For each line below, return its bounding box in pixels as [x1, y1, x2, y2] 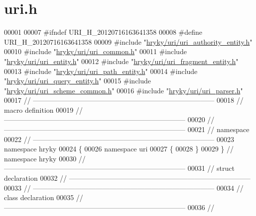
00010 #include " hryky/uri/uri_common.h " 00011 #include [4, 46, 187, 57]
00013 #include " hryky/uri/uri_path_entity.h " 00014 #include [4, 66, 198, 76]
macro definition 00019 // [4, 104, 83, 115]
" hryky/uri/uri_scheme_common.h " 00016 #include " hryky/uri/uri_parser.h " [4, 85, 243, 95]
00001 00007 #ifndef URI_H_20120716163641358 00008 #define [4, 27, 203, 37]
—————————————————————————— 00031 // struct [4, 163, 235, 173]
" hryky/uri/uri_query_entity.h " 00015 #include [4, 75, 151, 86]
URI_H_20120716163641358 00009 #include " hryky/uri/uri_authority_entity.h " [4, 36, 253, 47]
